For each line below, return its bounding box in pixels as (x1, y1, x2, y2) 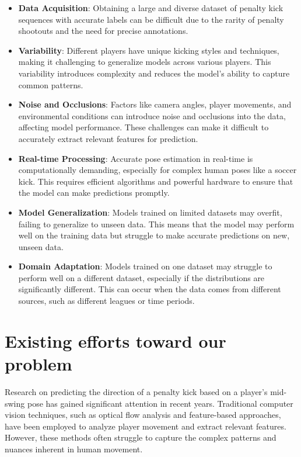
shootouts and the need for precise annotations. (18, 25, 188, 37)
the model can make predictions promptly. (18, 186, 170, 199)
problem (5, 352, 72, 376)
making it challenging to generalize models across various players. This (18, 56, 271, 68)
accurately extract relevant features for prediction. (18, 132, 198, 144)
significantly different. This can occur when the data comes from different (18, 283, 281, 295)
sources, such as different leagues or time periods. (18, 295, 195, 307)
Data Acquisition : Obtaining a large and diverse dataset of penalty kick (18, 2, 283, 13)
